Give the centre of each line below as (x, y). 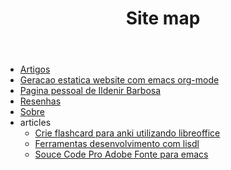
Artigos (35, 69)
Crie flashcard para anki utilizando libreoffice (127, 133)
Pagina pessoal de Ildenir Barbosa (90, 91)
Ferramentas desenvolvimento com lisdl (117, 144)
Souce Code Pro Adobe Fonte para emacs (121, 154)
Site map (163, 18)
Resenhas (40, 101)
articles (35, 123)
